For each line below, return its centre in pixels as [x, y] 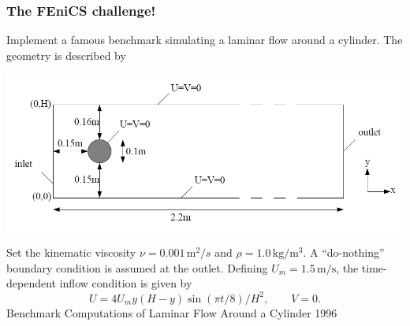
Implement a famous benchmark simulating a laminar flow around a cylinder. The [205, 40]
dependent [32, 283]
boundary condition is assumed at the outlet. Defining [137, 267]
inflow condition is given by [126, 283]
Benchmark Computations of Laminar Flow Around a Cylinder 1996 [172, 312]
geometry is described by [66, 55]
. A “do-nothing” [344, 252]
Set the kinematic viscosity [71, 252]
